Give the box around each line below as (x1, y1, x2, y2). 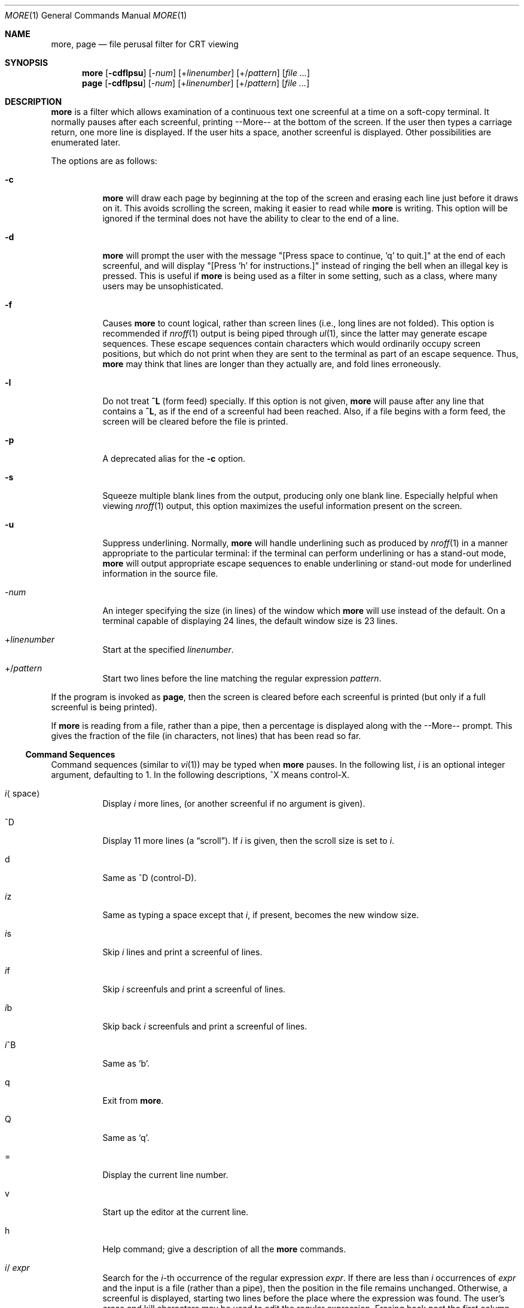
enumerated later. (51, 137, 121, 147)
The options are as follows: (51, 156, 157, 166)
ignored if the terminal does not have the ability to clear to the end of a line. (102, 213, 399, 223)
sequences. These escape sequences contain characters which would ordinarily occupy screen (102, 338, 481, 349)
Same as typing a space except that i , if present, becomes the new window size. (102, 910, 419, 920)
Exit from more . (102, 1095, 164, 1106)
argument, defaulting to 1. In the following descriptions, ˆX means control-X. (51, 770, 350, 780)
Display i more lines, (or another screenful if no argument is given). (102, 798, 365, 809)
